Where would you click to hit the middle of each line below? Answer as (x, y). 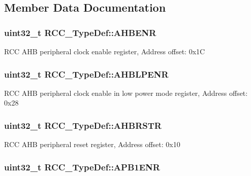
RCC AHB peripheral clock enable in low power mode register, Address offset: (126, 93)
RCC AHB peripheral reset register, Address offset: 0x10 (92, 144)
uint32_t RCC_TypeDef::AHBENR (80, 32)
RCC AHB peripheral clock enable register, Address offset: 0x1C (105, 51)
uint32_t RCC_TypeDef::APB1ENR (82, 167)
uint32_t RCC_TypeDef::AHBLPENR (86, 74)
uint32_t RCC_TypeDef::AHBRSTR (83, 125)
